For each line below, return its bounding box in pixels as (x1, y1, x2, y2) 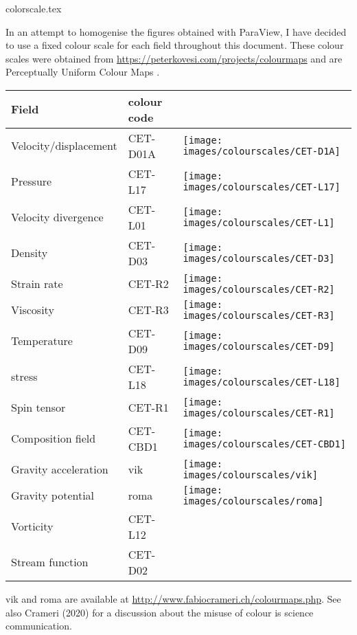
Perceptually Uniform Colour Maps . (5, 65, 160, 79)
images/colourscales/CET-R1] (183, 407, 335, 419)
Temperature (11, 333, 73, 349)
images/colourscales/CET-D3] (183, 252, 335, 264)
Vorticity (11, 518, 54, 535)
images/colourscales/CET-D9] (183, 340, 335, 352)
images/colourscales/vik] (183, 469, 318, 480)
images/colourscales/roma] (183, 495, 324, 506)
